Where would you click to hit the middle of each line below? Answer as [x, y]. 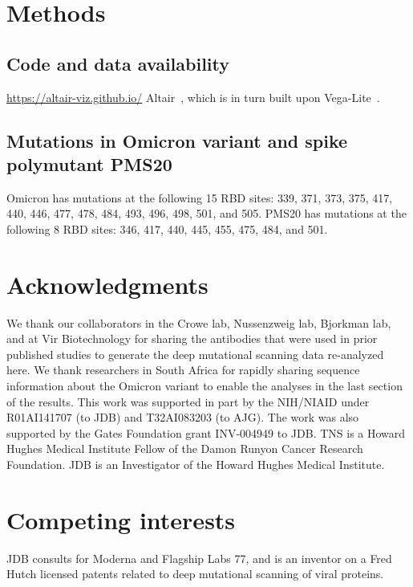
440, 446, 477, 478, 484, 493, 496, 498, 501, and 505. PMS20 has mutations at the [206, 213]
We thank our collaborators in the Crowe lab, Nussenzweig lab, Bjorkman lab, [199, 322]
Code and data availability [118, 63]
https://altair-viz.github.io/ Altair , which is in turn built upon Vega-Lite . [193, 97]
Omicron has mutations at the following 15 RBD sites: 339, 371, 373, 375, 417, [200, 197]
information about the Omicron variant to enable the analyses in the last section [204, 386]
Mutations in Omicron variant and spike [177, 140]
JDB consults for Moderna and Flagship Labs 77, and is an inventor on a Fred [199, 558]
